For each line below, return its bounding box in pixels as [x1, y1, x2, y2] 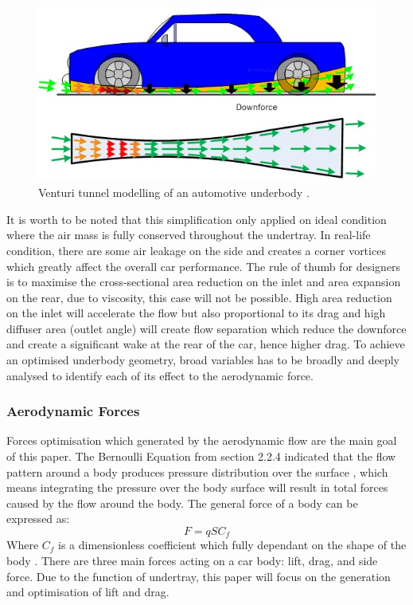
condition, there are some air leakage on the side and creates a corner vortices [6, 242, 386, 258]
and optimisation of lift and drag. [6, 583, 169, 600]
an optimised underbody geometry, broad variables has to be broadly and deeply [6, 352, 399, 368]
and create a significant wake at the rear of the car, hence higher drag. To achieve [6, 336, 405, 352]
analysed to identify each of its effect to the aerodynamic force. [6, 367, 314, 383]
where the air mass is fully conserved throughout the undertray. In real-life [6, 226, 371, 243]
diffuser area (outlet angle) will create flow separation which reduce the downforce [6, 320, 407, 336]
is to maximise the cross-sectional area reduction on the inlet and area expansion [6, 273, 401, 290]
